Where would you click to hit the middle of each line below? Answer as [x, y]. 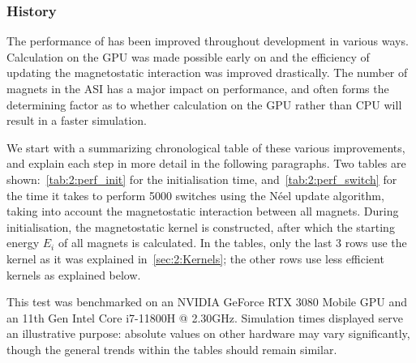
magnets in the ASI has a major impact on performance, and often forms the [198, 88]
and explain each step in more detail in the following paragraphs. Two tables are [206, 163]
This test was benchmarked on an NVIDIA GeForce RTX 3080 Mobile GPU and [207, 302]
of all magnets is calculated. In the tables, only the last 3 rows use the [232, 243]
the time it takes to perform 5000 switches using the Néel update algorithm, [195, 195]
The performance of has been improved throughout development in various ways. [208, 41]
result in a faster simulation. [77, 120]
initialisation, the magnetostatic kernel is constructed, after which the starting [201, 226]
